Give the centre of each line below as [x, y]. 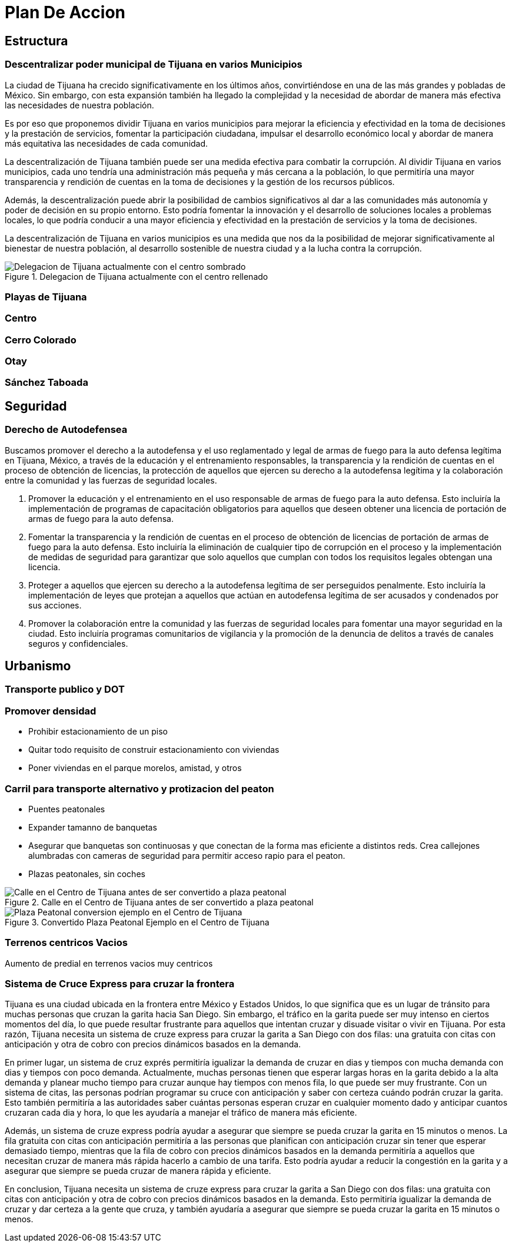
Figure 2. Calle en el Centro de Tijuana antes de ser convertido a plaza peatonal [159, 902]
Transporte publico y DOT [65, 689]
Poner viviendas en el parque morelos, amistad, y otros [135, 768]
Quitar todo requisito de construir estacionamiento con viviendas [154, 750]
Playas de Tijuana [46, 297]
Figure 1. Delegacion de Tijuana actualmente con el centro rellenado [137, 276]
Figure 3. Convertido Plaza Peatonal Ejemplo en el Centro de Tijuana [137, 922]
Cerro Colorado [41, 340]
